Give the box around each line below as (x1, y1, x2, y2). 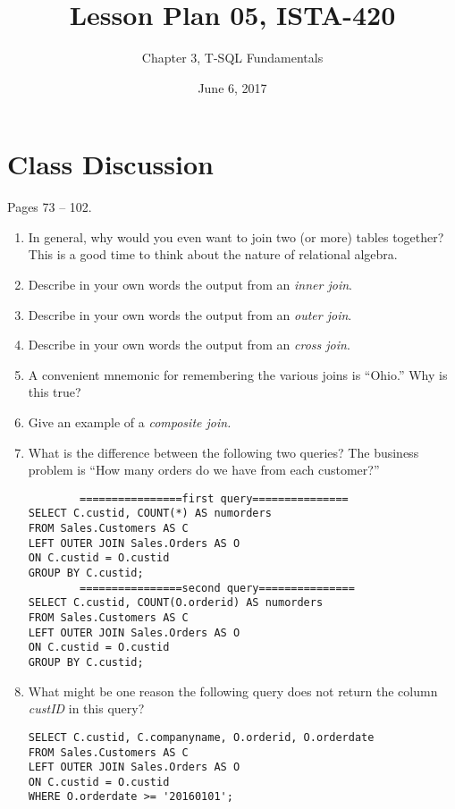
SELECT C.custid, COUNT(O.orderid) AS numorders (28, 596, 324, 610)
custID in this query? (28, 699, 145, 718)
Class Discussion (7, 146, 214, 182)
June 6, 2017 (198, 78, 267, 97)
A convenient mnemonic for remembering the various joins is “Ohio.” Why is (28, 365, 448, 383)
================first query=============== (80, 492, 349, 505)
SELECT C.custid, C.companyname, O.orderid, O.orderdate (28, 730, 375, 744)
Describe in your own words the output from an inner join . (28, 275, 352, 294)
